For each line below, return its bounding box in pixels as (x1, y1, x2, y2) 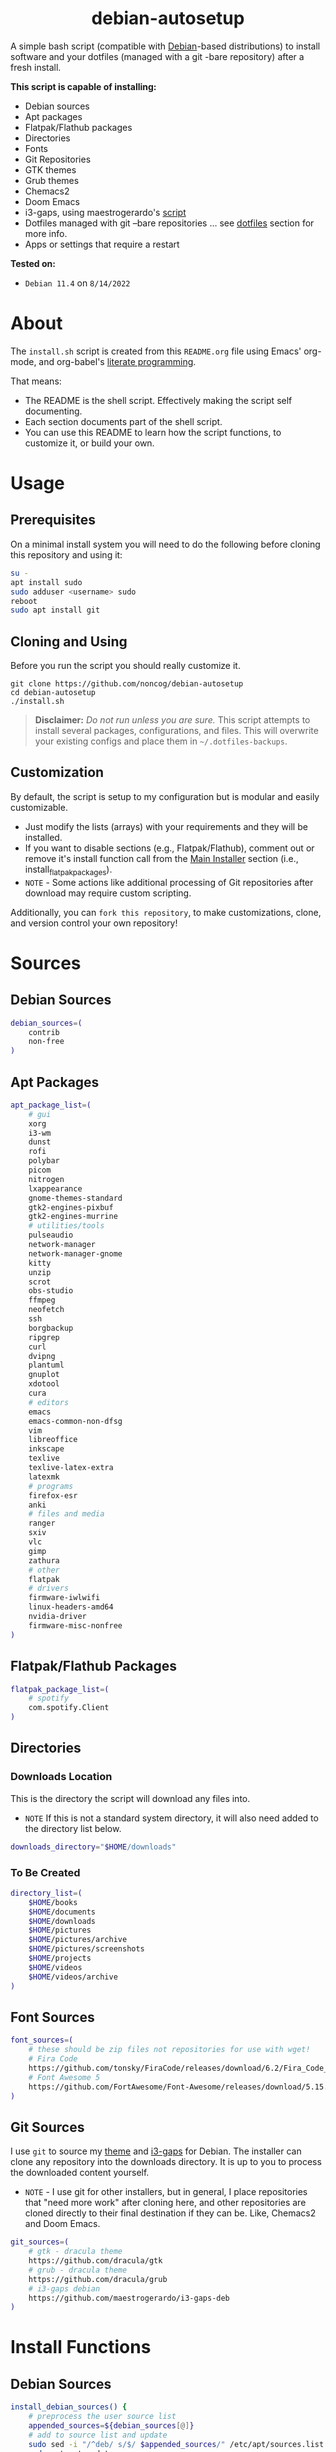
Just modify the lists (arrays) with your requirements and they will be (24, 820, 308, 832)
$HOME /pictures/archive (28, 1935, 128, 1945)
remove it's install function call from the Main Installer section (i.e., (24, 852, 299, 864)
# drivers (28, 1583, 70, 1594)
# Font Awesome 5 (28, 2072, 101, 2082)
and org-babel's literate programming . (38, 355, 197, 367)
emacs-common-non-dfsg (28, 1416, 123, 1426)
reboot (10, 596, 38, 606)
